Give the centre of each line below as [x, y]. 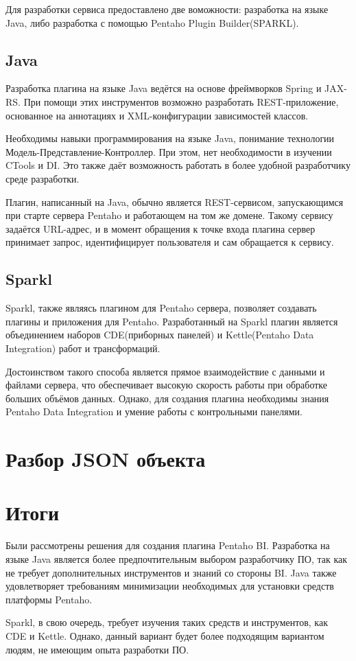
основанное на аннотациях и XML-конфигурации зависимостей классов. [157, 115]
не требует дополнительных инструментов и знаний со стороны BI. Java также [171, 572]
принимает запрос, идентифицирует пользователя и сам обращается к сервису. [170, 242]
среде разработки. [43, 178]
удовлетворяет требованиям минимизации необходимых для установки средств [170, 586]
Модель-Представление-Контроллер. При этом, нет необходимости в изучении [169, 151]
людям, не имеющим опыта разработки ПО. [97, 649]
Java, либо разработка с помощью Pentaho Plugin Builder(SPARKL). [152, 22]
